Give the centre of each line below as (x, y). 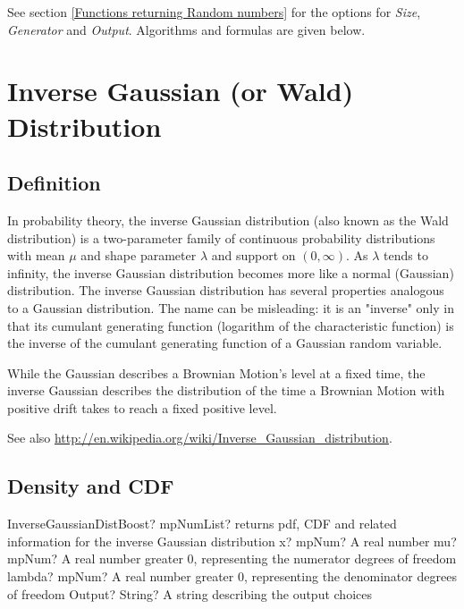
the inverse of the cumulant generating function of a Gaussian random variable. (225, 343)
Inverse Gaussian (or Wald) (181, 91)
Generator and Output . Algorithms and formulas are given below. (186, 29)
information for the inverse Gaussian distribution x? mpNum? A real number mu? (232, 541)
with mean (36, 255)
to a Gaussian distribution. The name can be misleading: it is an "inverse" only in (231, 307)
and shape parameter (139, 255)
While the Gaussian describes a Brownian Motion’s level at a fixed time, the (216, 372)
